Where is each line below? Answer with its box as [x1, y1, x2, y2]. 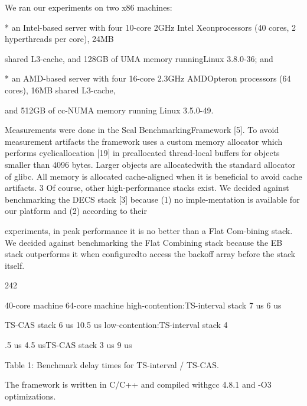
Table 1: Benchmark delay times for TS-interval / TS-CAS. [5, 358, 219, 371]
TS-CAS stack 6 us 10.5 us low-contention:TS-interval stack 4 [5, 319, 228, 331]
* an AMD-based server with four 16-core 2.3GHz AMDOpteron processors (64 [5, 72, 291, 85]
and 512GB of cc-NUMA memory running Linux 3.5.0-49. [5, 103, 214, 116]
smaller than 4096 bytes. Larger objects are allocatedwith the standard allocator [5, 158, 296, 170]
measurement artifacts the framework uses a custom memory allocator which [5, 135, 283, 147]
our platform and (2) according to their [5, 204, 147, 217]
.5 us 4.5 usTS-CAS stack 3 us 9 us [5, 339, 132, 351]
